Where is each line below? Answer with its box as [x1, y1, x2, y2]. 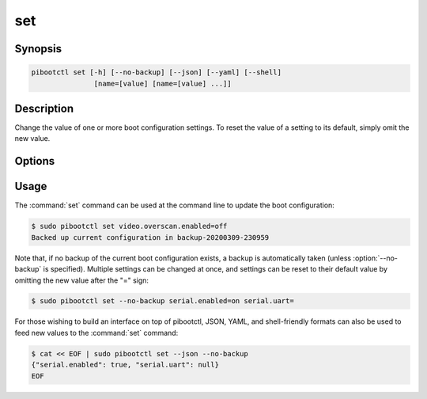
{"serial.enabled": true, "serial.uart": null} [31, 360, 219, 370]
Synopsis [14, 42, 62, 55]
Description [14, 101, 74, 115]
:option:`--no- [353, 253, 399, 263]
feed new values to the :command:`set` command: [14, 328, 179, 337]
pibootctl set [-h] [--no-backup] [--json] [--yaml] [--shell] [31, 68, 282, 77]
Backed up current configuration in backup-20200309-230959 [31, 233, 270, 241]
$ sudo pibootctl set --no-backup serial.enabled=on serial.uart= [31, 297, 294, 306]
